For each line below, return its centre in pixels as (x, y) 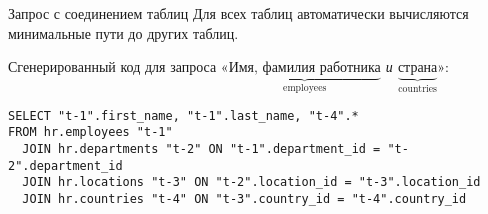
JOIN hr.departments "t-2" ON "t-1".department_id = (201, 148)
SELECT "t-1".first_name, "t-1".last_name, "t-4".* (183, 115)
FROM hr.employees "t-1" (90, 132)
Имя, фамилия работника (304, 68)
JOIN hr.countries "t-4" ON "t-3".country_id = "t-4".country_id (244, 198)
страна (417, 68)
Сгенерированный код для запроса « (118, 66)
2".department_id (65, 165)
